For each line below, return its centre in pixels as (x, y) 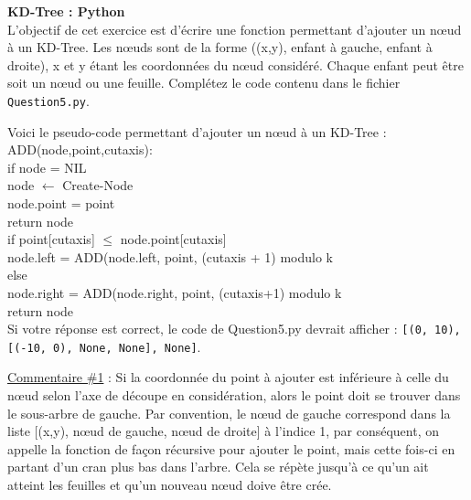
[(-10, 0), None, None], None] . (104, 346)
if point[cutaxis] (51, 239)
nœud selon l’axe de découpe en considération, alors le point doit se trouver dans (234, 395)
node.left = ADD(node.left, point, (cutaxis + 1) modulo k (170, 256)
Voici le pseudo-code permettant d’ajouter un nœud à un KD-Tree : (197, 131)
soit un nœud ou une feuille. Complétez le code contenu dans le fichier (204, 83)
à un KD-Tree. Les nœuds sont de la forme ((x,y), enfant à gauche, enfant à (220, 47)
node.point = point (61, 203)
